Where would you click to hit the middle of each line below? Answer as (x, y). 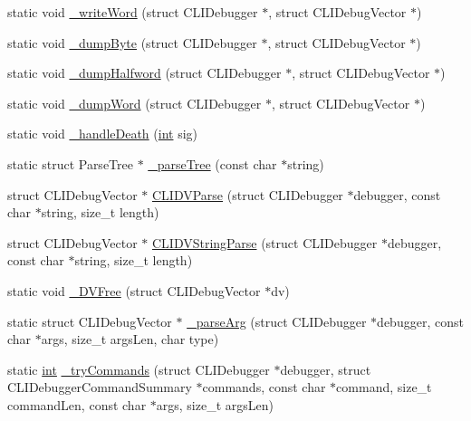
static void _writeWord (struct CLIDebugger (133, 12)
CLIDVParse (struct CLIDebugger (248, 194)
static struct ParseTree (70, 163)
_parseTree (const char (212, 163)
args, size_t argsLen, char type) (130, 339)
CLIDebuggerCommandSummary (100, 387)
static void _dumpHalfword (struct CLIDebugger (144, 73)
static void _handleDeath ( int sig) (103, 134)
